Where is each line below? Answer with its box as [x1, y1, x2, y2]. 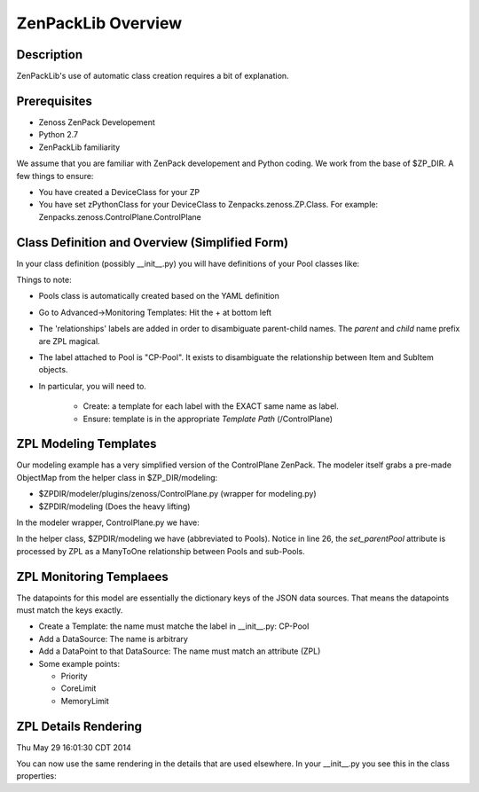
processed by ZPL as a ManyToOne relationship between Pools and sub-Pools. [16, 545, 305, 556]
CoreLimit [60, 683, 97, 694]
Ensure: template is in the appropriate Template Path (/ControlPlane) [82, 413, 333, 424]
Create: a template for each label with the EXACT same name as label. [82, 401, 339, 412]
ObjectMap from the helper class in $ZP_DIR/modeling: [16, 472, 218, 482]
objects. [38, 365, 68, 375]
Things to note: [16, 275, 72, 285]
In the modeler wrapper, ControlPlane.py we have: [16, 517, 200, 528]
